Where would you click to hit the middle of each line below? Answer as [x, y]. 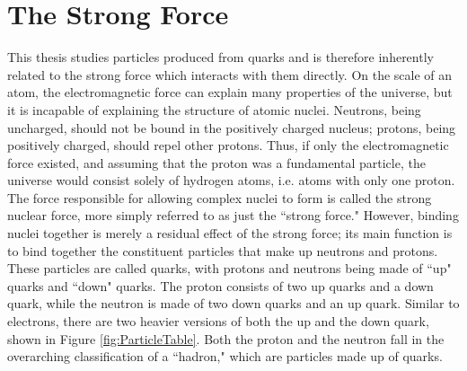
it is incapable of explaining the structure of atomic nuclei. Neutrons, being [214, 109]
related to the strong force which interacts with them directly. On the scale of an [230, 74]
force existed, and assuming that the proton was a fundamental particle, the [216, 162]
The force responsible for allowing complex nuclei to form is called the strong [220, 197]
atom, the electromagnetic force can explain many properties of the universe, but [230, 92]
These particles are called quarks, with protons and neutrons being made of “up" [229, 268]
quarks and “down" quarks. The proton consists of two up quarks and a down [220, 285]
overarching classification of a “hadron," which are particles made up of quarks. [225, 356]
